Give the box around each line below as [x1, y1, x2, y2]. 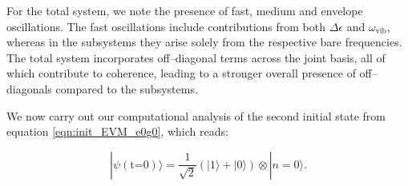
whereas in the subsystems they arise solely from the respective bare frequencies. [6, 34, 402, 50]
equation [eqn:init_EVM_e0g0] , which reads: [6, 123, 228, 140]
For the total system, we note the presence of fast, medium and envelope [6, 2, 363, 18]
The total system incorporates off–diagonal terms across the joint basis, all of [6, 49, 386, 65]
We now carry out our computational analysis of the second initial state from [6, 107, 386, 124]
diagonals [6, 80, 52, 97]
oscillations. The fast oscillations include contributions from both [6, 18, 326, 34]
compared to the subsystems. [55, 80, 198, 97]
